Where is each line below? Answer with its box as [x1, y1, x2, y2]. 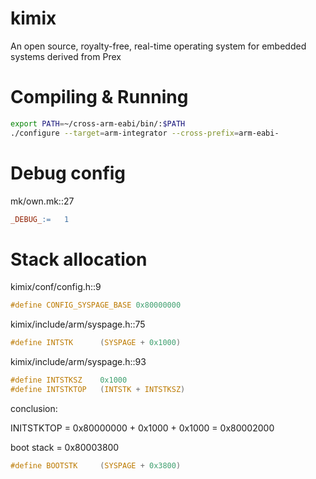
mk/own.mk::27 [10, 195, 75, 207]
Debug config [10, 162, 127, 184]
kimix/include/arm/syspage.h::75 [10, 318, 146, 331]
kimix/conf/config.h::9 [10, 281, 102, 293]
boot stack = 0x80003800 [10, 441, 120, 453]
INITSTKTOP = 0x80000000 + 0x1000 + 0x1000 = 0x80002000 [10, 422, 275, 434]
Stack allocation [10, 248, 148, 271]
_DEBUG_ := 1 [10, 214, 70, 224]
